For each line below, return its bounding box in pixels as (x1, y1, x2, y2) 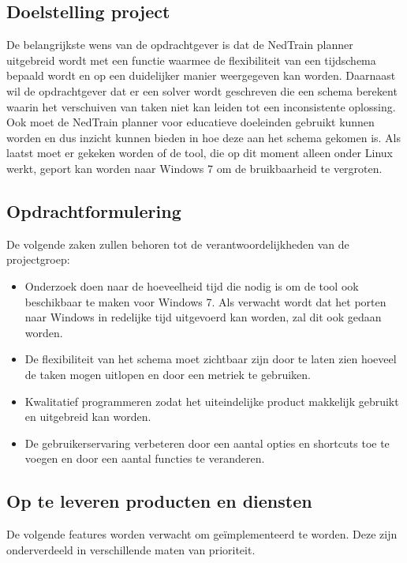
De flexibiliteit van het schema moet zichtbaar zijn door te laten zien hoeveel (24, 351, 397, 367)
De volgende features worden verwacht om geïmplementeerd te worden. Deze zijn (6, 526, 398, 542)
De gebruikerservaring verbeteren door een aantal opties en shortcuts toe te (24, 434, 390, 451)
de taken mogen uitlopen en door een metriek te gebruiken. (24, 366, 311, 382)
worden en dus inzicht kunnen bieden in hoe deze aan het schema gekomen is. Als (6, 129, 401, 145)
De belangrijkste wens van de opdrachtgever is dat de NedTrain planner (6, 36, 353, 53)
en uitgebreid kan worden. (24, 408, 151, 425)
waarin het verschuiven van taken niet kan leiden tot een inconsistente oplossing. (6, 98, 396, 114)
